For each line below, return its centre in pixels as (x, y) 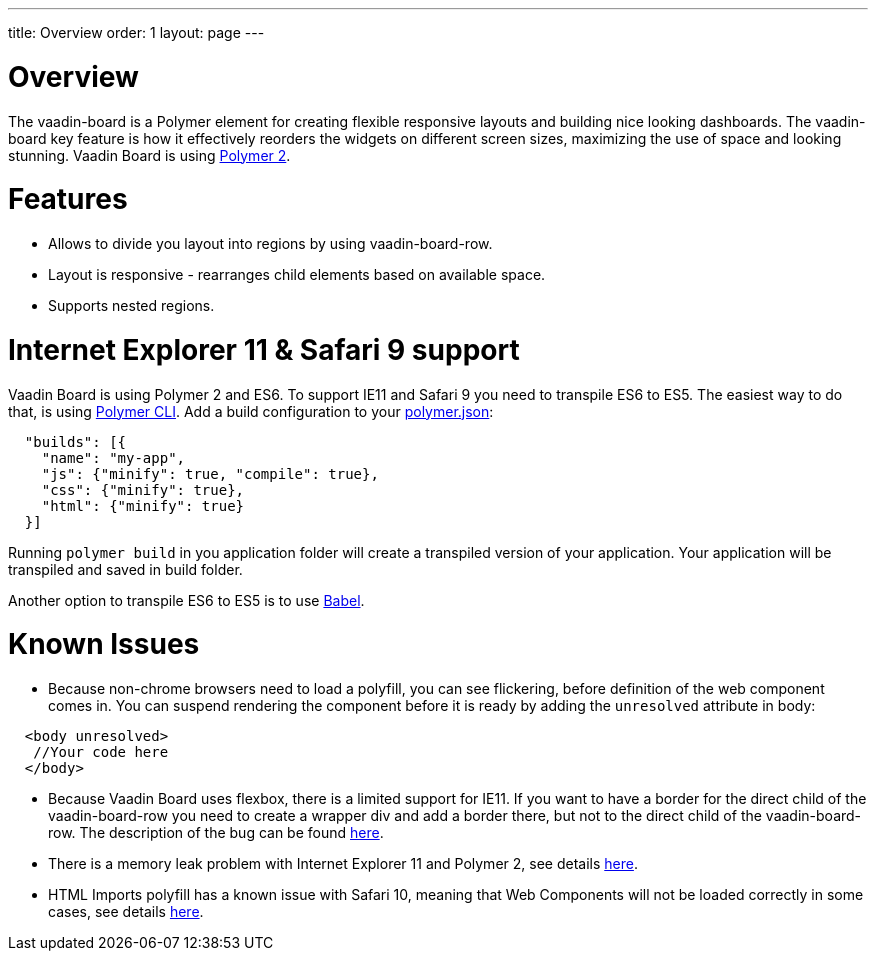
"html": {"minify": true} (143, 505)
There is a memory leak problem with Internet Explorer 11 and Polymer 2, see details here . (343, 863)
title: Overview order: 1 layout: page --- (136, 32)
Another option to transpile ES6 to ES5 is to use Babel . (186, 600)
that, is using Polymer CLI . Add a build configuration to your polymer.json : (251, 411)
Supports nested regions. (131, 305)
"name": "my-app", (113, 457)
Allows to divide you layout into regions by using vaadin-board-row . (270, 243)
